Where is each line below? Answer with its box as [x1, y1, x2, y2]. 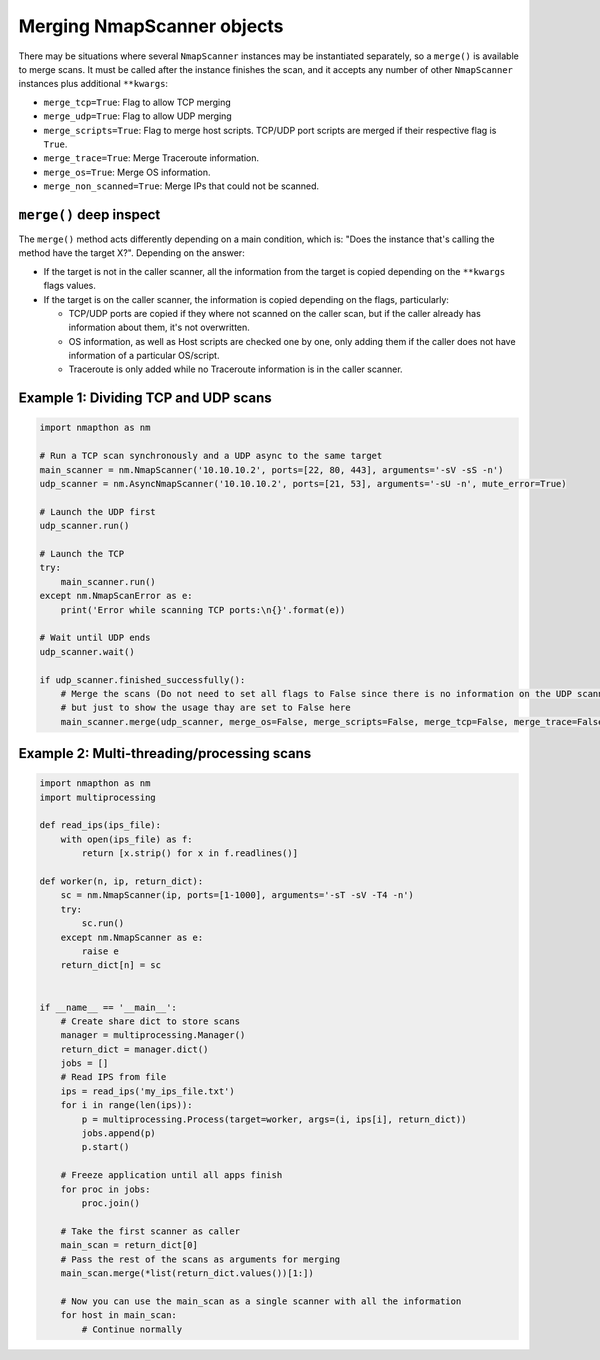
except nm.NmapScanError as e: [39, 590, 194, 602]
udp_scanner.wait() [39, 646, 135, 657]
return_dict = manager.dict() [60, 1043, 209, 1055]
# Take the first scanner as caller [60, 1225, 240, 1237]
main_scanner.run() [60, 576, 157, 587]
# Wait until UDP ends [39, 632, 151, 644]
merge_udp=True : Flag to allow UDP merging [43, 110, 232, 122]
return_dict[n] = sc [60, 960, 162, 971]
